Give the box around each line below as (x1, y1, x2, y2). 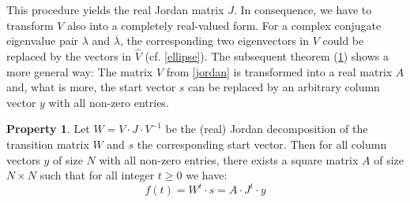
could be (322, 32, 364, 49)
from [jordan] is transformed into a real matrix (166, 63, 393, 79)
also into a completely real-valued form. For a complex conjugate (67, 17, 382, 33)
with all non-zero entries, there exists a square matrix (99, 151, 359, 168)
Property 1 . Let (6, 120, 90, 137)
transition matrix (6, 135, 89, 152)
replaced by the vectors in (6, 48, 132, 64)
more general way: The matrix (6, 63, 153, 79)
